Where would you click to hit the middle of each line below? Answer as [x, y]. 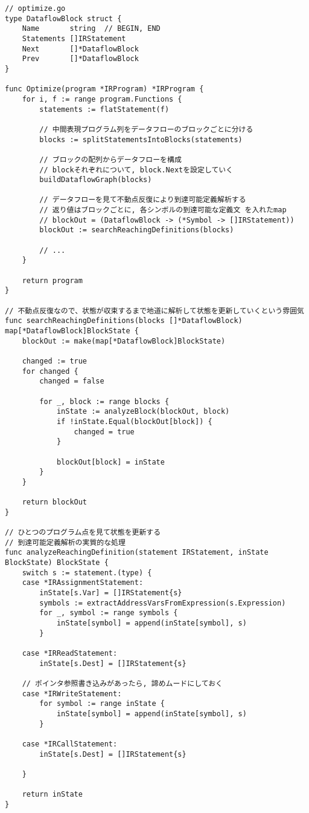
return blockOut [55, 502]
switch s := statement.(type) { [87, 573]
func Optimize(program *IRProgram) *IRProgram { [104, 89]
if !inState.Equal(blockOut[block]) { [134, 421]
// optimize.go [35, 8]
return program [52, 280]
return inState [52, 795]
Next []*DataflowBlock [80, 49]
